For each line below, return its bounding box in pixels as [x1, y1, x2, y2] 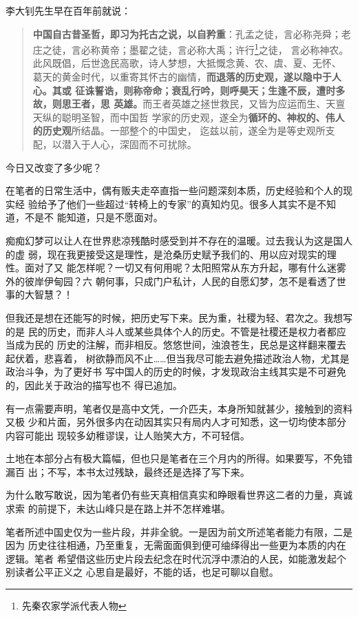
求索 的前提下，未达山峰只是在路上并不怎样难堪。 [6, 501, 231, 516]
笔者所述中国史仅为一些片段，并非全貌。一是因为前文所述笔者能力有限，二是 [6, 524, 352, 538]
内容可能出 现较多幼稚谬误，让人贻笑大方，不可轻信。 [6, 428, 250, 442]
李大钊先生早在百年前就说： [6, 3, 131, 17]
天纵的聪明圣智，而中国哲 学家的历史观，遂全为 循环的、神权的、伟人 [32, 109, 345, 124]
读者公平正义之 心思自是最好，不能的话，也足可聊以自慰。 [14, 565, 279, 579]
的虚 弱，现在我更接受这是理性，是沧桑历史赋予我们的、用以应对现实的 [6, 247, 327, 261]
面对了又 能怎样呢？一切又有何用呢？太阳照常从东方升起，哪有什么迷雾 [24, 260, 346, 275]
